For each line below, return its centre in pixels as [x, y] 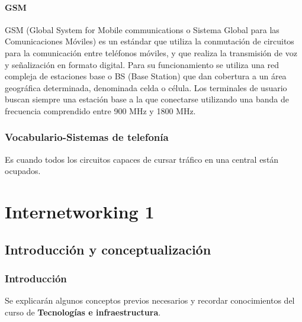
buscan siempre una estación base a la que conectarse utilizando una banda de [147, 99]
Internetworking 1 [80, 212]
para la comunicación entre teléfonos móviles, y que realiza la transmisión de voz [151, 52]
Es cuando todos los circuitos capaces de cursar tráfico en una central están [142, 159]
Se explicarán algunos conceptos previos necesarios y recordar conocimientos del [150, 300]
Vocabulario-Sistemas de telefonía [87, 137]
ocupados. [23, 171]
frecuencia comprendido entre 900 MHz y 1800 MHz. [100, 110]
